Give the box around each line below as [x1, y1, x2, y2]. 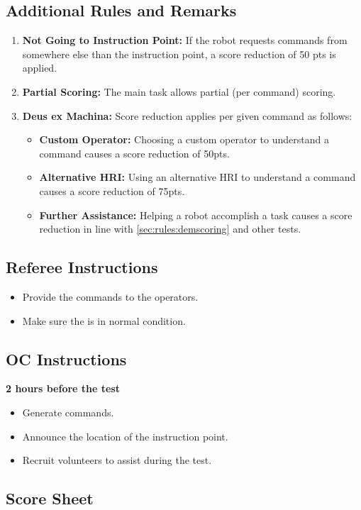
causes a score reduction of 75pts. [39, 183, 185, 198]
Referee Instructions [6, 256, 158, 278]
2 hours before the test [6, 381, 121, 396]
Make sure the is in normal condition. [22, 313, 186, 328]
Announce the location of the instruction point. [22, 428, 228, 443]
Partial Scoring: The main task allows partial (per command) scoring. [22, 84, 336, 99]
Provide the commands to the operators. [22, 289, 199, 304]
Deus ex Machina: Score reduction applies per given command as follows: [22, 108, 352, 123]
